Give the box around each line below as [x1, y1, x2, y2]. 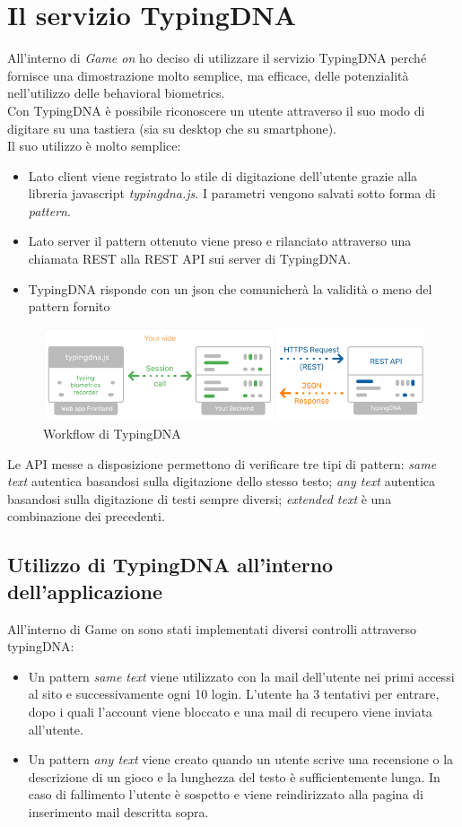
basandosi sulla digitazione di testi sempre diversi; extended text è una [7, 489, 392, 508]
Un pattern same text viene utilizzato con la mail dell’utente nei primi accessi [28, 666, 455, 685]
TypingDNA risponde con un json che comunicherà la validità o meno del [28, 279, 432, 298]
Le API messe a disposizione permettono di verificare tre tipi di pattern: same [7, 454, 437, 473]
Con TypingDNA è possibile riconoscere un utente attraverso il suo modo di [7, 100, 425, 119]
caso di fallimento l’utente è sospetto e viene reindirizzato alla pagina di [28, 785, 423, 804]
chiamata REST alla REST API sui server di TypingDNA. [28, 249, 351, 268]
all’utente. [28, 719, 83, 738]
